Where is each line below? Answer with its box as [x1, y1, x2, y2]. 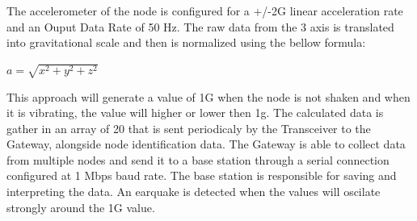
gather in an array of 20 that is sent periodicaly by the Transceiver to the [6, 119, 371, 136]
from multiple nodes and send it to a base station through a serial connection [6, 151, 390, 168]
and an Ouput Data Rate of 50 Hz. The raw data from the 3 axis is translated [6, 18, 394, 35]
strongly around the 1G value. [6, 198, 155, 215]
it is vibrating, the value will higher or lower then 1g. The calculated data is [6, 104, 384, 121]
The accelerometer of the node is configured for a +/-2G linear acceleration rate [6, 2, 403, 19]
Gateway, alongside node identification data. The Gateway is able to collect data [6, 136, 406, 152]
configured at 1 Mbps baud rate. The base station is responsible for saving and [6, 167, 397, 184]
